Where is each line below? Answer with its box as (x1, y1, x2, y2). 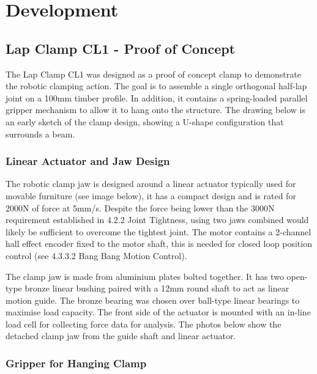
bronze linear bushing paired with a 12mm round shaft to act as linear (24, 282, 289, 295)
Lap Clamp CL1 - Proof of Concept (6, 38, 236, 57)
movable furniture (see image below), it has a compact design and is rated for (6, 189, 296, 202)
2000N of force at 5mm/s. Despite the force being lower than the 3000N (6, 201, 275, 214)
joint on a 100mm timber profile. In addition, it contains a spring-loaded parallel (6, 91, 308, 104)
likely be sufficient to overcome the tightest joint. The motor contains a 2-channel (6, 225, 311, 238)
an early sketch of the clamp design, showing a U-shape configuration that (6, 115, 284, 128)
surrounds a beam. (6, 127, 75, 140)
